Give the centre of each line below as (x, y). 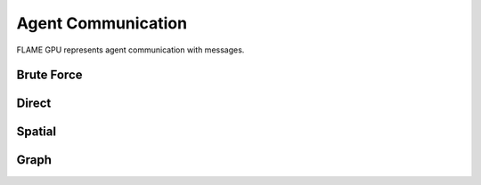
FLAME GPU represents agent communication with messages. (130, 50)
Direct (34, 104)
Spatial (37, 132)
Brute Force (49, 75)
